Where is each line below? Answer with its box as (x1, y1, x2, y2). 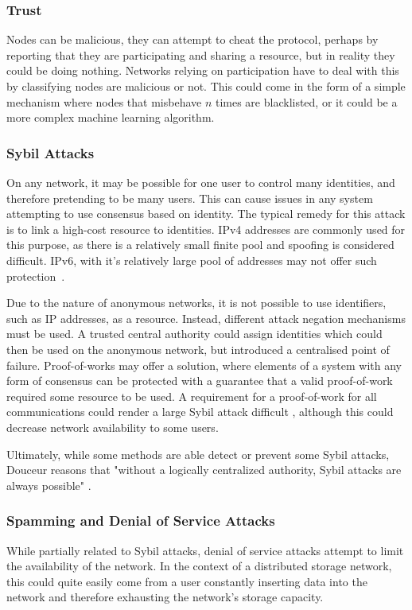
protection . (6, 267, 65, 284)
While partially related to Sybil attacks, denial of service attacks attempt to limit (6, 542, 404, 558)
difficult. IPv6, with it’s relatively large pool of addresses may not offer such (6, 251, 377, 268)
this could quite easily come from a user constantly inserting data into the (6, 573, 367, 589)
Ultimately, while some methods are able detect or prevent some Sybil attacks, (6, 445, 390, 462)
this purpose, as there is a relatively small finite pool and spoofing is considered (6, 236, 395, 253)
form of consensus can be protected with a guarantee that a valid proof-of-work (6, 372, 393, 389)
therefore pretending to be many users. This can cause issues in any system (6, 189, 373, 206)
